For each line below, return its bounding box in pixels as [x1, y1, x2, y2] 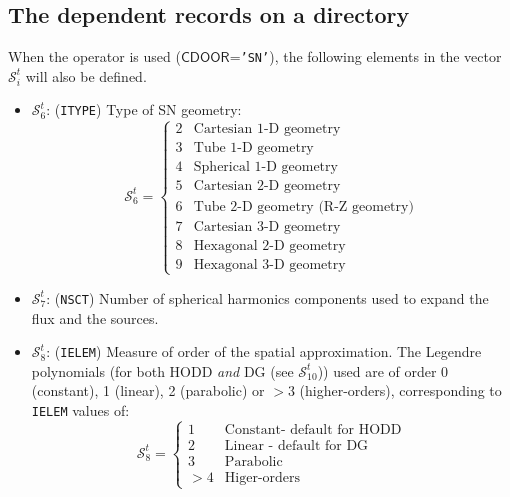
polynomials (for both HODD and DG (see [31, 360, 294, 381]
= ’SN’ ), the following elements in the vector [229, 46, 502, 67]
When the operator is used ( [8, 46, 181, 67]
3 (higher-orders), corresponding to [287, 380, 502, 401]
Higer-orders [224, 470, 301, 485]
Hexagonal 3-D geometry [193, 257, 346, 272]
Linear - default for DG [224, 438, 369, 453]
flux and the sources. [31, 307, 159, 328]
